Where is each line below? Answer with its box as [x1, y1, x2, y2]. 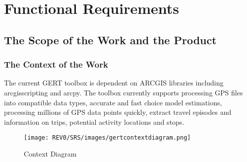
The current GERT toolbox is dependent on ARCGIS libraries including [4, 78, 224, 88]
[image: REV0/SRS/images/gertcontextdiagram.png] [24, 134, 191, 142]
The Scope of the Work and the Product [4, 32, 217, 47]
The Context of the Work [4, 58, 108, 71]
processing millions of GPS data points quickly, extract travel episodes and [4, 107, 232, 117]
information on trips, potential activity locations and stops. [4, 116, 185, 127]
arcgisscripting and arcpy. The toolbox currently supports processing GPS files [4, 87, 243, 97]
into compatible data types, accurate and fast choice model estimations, [4, 97, 222, 107]
